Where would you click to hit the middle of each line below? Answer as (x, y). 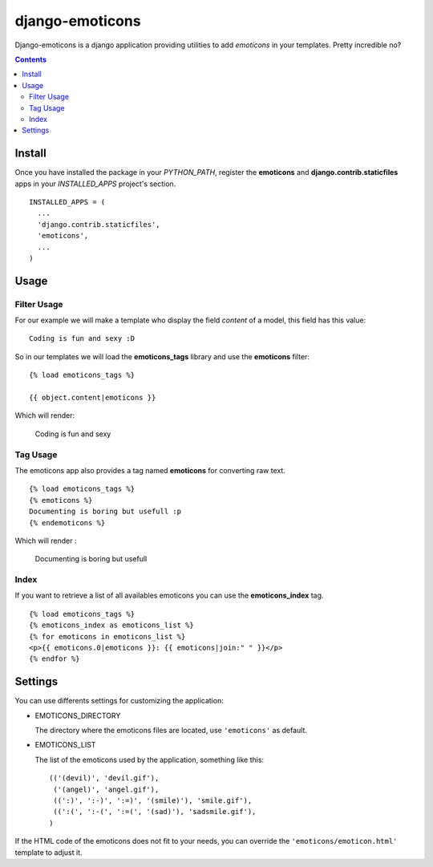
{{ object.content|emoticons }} (93, 398)
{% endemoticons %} (67, 523)
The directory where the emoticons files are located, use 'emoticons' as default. (171, 731)
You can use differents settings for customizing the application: (119, 701)
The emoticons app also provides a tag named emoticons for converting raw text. (150, 470)
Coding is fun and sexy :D (82, 338)
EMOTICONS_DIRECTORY (78, 715)
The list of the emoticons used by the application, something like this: (150, 760)
